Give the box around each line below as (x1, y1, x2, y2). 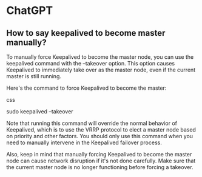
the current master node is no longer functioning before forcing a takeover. (6, 164, 194, 170)
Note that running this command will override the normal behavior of (6, 119, 178, 127)
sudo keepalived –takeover (6, 108, 74, 115)
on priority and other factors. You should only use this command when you (6, 133, 193, 139)
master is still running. (6, 73, 62, 79)
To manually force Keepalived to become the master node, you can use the (6, 53, 194, 61)
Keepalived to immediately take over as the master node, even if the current (6, 66, 196, 73)
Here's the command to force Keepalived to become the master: (6, 84, 167, 92)
